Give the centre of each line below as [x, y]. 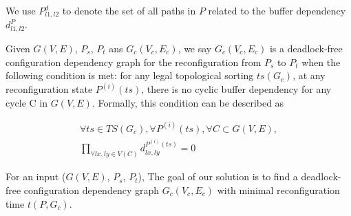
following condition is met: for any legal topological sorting [130, 75]
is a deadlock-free [306, 48]
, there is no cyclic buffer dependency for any [236, 89]
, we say [195, 48]
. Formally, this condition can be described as [188, 102]
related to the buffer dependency [277, 10]
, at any [309, 75]
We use [21, 10]
